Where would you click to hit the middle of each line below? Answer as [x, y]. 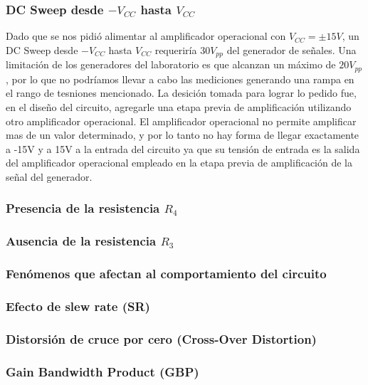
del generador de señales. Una [291, 49]
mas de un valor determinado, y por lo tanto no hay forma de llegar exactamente [183, 135]
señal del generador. [49, 176]
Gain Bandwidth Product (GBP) [102, 371]
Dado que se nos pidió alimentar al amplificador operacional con [146, 36]
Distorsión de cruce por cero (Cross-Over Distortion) [161, 338]
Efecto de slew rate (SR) [78, 306]
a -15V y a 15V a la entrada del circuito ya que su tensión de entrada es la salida [183, 148]
